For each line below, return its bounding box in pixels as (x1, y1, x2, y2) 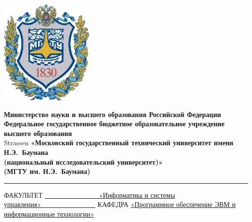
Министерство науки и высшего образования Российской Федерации (4, 109, 221, 119)
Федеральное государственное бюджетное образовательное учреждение (4, 119, 225, 129)
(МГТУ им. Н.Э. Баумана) (4, 166, 91, 176)
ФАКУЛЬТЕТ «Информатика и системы (4, 189, 175, 200)
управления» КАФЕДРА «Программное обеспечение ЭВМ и (4, 199, 236, 209)
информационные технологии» (4, 208, 94, 219)
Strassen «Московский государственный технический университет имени (4, 137, 234, 148)
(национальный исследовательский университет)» (4, 156, 163, 167)
